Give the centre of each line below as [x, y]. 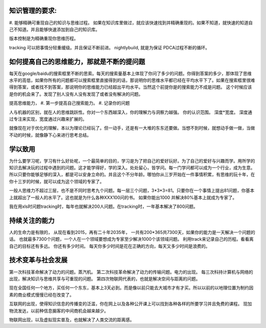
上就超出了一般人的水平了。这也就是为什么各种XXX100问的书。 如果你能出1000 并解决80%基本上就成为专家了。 [123, 197]
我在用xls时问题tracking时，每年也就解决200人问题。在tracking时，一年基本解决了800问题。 [103, 206]
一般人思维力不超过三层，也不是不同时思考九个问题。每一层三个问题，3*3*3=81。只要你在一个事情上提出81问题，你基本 [132, 191]
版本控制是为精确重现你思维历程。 [44, 38]
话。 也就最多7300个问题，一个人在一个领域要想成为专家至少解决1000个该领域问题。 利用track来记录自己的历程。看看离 [131, 239]
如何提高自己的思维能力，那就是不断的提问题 [77, 62]
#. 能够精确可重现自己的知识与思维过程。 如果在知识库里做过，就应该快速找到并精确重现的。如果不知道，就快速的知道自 [131, 23]
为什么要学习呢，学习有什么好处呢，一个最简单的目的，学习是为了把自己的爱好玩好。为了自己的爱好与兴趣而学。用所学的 [132, 161]
